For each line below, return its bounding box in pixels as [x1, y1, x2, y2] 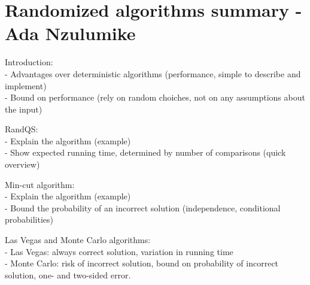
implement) [5, 79, 47, 92]
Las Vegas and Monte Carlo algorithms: [5, 234, 151, 246]
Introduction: [5, 56, 53, 68]
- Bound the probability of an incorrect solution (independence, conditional [5, 201, 281, 214]
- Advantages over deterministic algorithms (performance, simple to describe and [5, 67, 301, 80]
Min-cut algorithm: [5, 178, 75, 190]
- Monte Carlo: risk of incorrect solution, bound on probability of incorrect [5, 257, 279, 269]
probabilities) [5, 213, 54, 226]
